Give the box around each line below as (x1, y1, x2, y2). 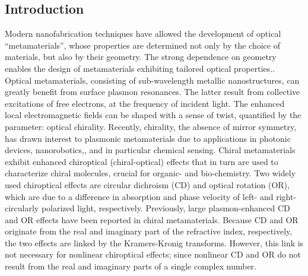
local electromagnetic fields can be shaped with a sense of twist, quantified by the (5, 109, 301, 121)
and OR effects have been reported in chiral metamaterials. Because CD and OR (5, 213, 299, 226)
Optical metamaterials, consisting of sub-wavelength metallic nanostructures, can (5, 74, 300, 86)
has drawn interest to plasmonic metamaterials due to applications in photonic (5, 132, 291, 144)
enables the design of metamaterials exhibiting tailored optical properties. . (5, 62, 275, 74)
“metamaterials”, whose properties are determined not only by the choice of (5, 39, 280, 51)
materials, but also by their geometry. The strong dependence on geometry (5, 50, 277, 63)
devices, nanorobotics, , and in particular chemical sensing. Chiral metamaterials (5, 144, 296, 156)
